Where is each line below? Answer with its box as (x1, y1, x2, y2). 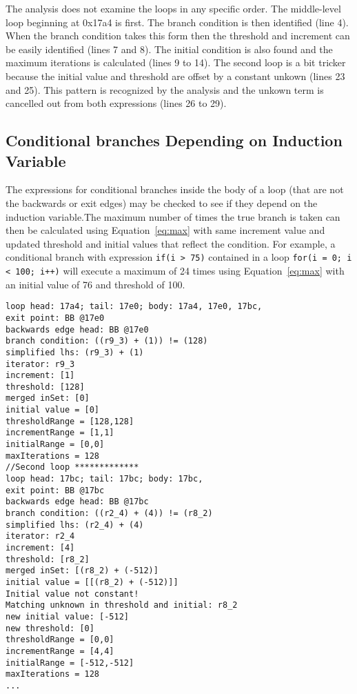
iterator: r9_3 (6, 359, 75, 369)
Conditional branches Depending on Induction (6, 130, 343, 151)
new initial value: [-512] (6, 611, 129, 622)
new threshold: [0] (6, 623, 94, 633)
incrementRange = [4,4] (6, 646, 114, 656)
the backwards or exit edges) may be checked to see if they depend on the (6, 195, 318, 210)
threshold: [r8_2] (6, 554, 90, 564)
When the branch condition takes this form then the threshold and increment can (6, 28, 350, 43)
